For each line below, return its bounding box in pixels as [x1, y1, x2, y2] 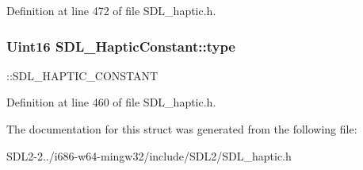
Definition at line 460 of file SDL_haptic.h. [6, 94, 216, 110]
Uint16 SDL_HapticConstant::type [6, 36, 235, 56]
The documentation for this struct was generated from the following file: [6, 121, 357, 137]
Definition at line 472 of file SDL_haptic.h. [6, 2, 216, 18]
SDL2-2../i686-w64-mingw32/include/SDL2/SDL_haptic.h [6, 147, 292, 164]
